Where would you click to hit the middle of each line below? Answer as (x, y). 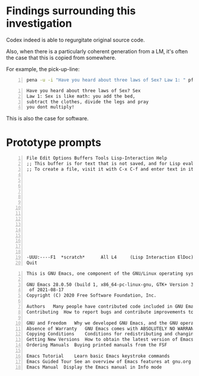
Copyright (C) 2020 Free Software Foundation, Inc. (92, 295)
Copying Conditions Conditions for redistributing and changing (111, 334)
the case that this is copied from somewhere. (61, 57)
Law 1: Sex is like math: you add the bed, (81, 96)
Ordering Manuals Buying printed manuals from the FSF (97, 345)
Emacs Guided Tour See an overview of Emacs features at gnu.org (109, 361)
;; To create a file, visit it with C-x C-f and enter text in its (111, 169)
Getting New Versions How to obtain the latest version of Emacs (110, 340)
